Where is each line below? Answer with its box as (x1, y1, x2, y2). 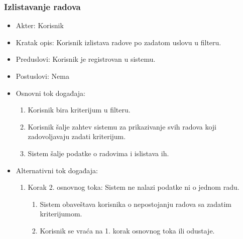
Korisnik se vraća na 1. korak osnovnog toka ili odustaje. (40, 225, 215, 235)
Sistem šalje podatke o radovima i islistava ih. (28, 148, 169, 158)
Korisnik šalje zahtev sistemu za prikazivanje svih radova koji (28, 121, 216, 132)
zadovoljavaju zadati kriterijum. (28, 131, 126, 142)
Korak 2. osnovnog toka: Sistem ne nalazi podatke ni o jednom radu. (28, 182, 239, 192)
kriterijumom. (40, 208, 82, 219)
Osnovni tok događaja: (16, 87, 85, 98)
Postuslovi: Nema (16, 71, 69, 81)
